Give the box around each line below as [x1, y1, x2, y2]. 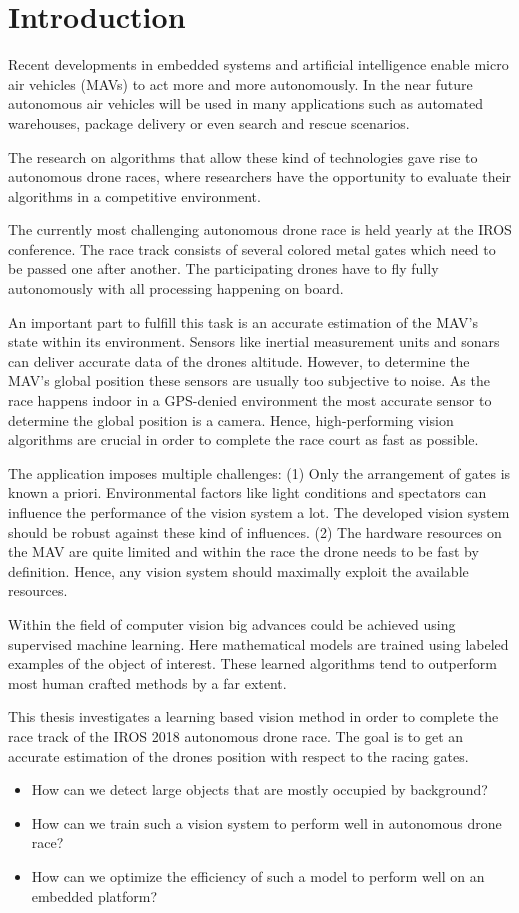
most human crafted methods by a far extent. [8, 672, 287, 693]
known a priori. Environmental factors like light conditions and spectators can [8, 482, 487, 503]
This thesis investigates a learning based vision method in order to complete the [8, 706, 499, 727]
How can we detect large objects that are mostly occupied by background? [31, 779, 488, 800]
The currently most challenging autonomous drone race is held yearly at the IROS [8, 219, 512, 240]
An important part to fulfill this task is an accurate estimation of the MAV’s [8, 311, 478, 332]
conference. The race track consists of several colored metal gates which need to [8, 238, 496, 259]
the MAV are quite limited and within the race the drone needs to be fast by [8, 541, 479, 562]
